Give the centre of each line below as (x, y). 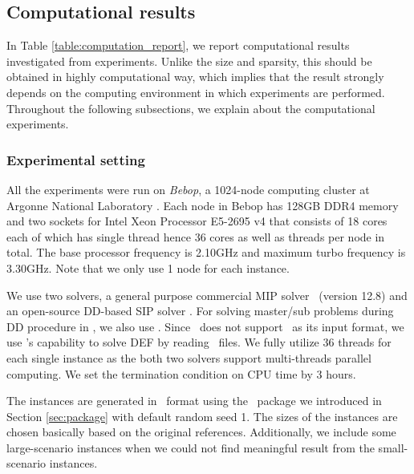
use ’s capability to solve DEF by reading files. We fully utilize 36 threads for (199, 342)
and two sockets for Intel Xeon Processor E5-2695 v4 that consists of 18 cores (197, 221)
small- (393, 447)
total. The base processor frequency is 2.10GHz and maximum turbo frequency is (206, 252)
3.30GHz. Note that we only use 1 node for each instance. (148, 267)
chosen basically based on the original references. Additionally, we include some (201, 432)
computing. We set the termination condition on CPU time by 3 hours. (181, 373)
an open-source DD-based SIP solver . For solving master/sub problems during (200, 311)
